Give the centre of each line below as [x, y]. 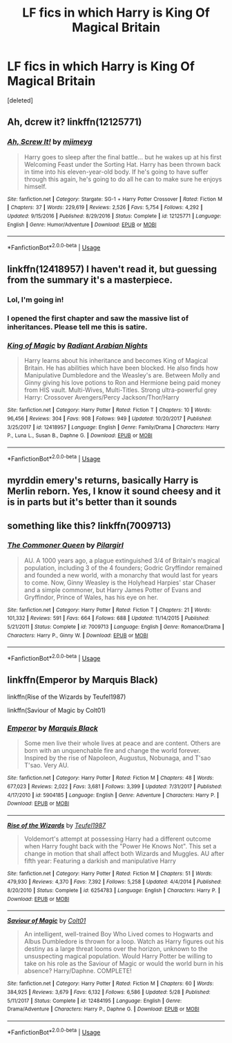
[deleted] [20, 100]
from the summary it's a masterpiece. [90, 280]
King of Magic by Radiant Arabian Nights [78, 346]
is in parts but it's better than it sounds [92, 502]
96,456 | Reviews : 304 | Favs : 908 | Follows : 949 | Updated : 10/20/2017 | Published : [110, 419]
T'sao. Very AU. [46, 765]
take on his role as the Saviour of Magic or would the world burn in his [124, 963]
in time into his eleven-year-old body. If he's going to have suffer [116, 172]
